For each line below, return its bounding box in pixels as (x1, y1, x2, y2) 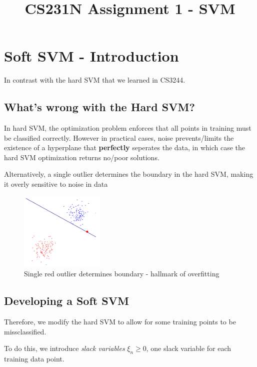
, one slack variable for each (146, 343, 231, 353)
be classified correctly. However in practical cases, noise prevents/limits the (4, 132, 234, 143)
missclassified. (4, 326, 46, 336)
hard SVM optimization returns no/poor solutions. (4, 152, 159, 162)
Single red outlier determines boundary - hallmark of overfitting (24, 268, 219, 279)
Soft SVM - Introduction (4, 46, 179, 66)
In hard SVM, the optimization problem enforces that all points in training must (4, 123, 251, 133)
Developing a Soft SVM (4, 293, 129, 308)
